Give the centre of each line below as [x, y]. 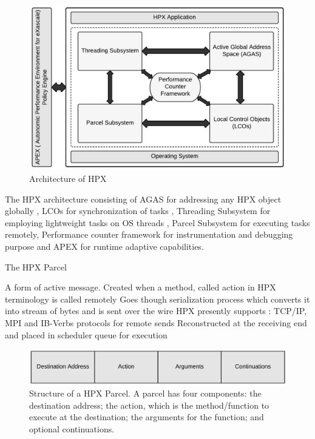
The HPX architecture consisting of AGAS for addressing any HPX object [143, 199]
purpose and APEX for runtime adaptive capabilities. [104, 246]
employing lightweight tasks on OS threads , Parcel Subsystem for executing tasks [157, 222]
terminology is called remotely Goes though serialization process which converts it [157, 299]
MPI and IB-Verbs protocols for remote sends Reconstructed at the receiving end [156, 322]
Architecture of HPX [68, 179]
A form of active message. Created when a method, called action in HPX [141, 287]
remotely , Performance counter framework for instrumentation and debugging [149, 234]
